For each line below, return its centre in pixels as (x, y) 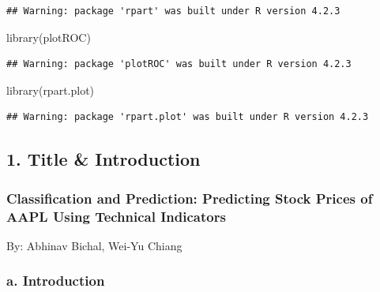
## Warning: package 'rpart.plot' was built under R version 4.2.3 (188, 117)
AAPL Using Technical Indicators (116, 216)
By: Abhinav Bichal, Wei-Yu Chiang (94, 245)
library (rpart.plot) (51, 90)
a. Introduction (56, 281)
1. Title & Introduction (103, 159)
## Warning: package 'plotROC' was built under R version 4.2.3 (179, 64)
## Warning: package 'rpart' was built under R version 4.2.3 (173, 11)
